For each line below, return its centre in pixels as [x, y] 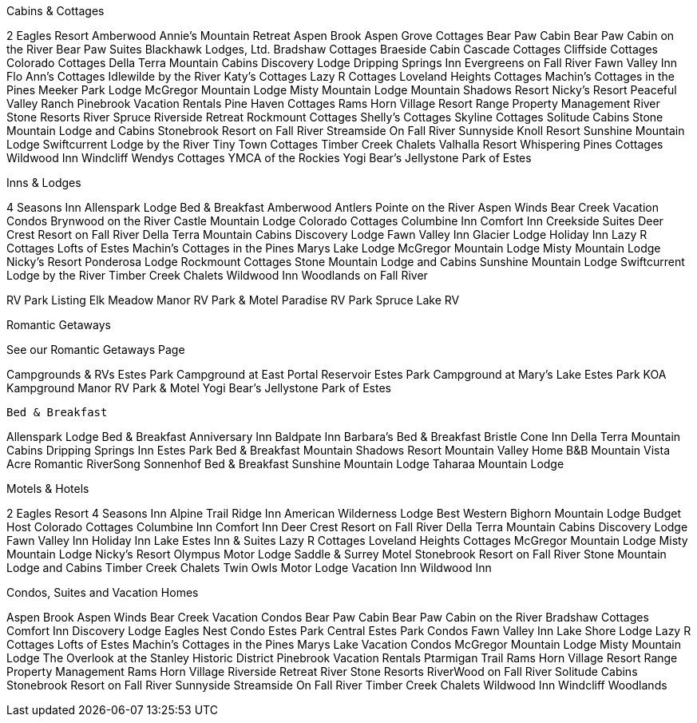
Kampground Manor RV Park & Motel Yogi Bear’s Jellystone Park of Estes [199, 388]
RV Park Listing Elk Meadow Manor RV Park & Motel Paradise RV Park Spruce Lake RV [233, 300]
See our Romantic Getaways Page [96, 350]
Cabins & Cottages [55, 11]
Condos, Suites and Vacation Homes [103, 592]
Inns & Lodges [44, 183]
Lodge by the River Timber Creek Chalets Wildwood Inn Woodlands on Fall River [217, 275]
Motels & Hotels [48, 489]
